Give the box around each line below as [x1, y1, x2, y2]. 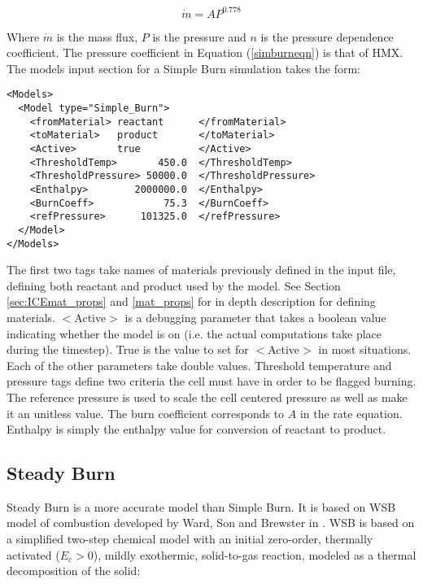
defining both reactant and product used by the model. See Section [7, 277, 341, 294]
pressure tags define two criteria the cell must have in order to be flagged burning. [7, 373, 416, 390]
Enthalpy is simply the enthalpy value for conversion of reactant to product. [7, 421, 386, 438]
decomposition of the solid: [7, 562, 141, 579]
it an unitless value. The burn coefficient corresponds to [7, 404, 285, 421]
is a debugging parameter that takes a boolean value [124, 308, 386, 325]
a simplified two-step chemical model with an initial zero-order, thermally [7, 530, 373, 547]
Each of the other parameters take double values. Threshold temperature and [7, 356, 392, 373]
